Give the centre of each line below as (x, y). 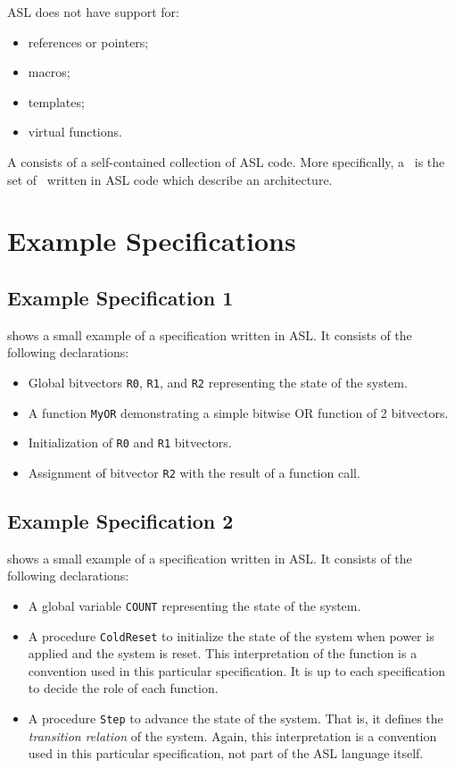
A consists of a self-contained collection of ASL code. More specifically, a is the (226, 161)
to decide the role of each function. (123, 688)
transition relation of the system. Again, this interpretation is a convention (232, 735)
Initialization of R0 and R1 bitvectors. (130, 442)
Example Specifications (152, 241)
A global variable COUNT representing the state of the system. (194, 605)
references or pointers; (88, 42)
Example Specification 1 (120, 297)
